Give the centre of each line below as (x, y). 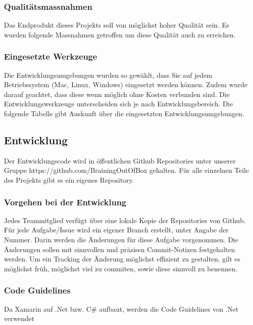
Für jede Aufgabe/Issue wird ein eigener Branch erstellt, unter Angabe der (116, 230)
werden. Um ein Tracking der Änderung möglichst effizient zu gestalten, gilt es (122, 259)
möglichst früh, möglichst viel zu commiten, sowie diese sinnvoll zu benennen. (121, 268)
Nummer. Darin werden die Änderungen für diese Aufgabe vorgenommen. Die (121, 239)
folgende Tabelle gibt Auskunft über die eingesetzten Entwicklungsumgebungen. (124, 113)
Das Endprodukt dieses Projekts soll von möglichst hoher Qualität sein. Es (117, 25)
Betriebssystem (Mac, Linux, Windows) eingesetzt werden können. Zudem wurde (126, 84)
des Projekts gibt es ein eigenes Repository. (69, 179)
